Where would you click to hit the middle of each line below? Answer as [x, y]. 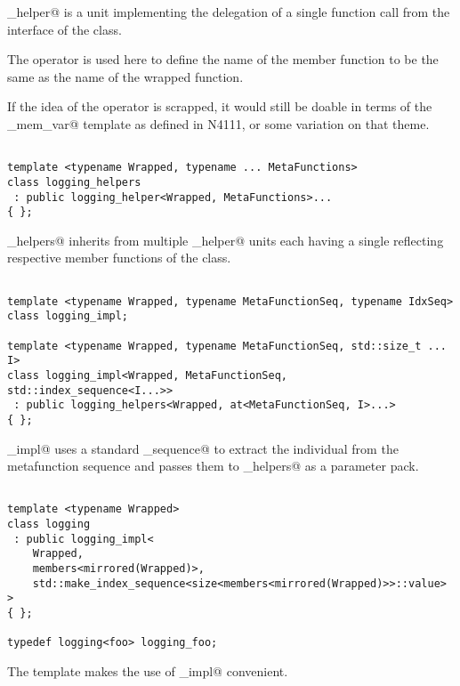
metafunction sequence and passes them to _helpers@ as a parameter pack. [213, 466]
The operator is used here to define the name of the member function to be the [223, 59]
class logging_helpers [74, 182]
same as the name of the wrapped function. [125, 76]
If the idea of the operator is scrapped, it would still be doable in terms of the [220, 106]
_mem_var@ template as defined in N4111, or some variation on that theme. [218, 123]
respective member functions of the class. [119, 258]
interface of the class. [65, 29]
